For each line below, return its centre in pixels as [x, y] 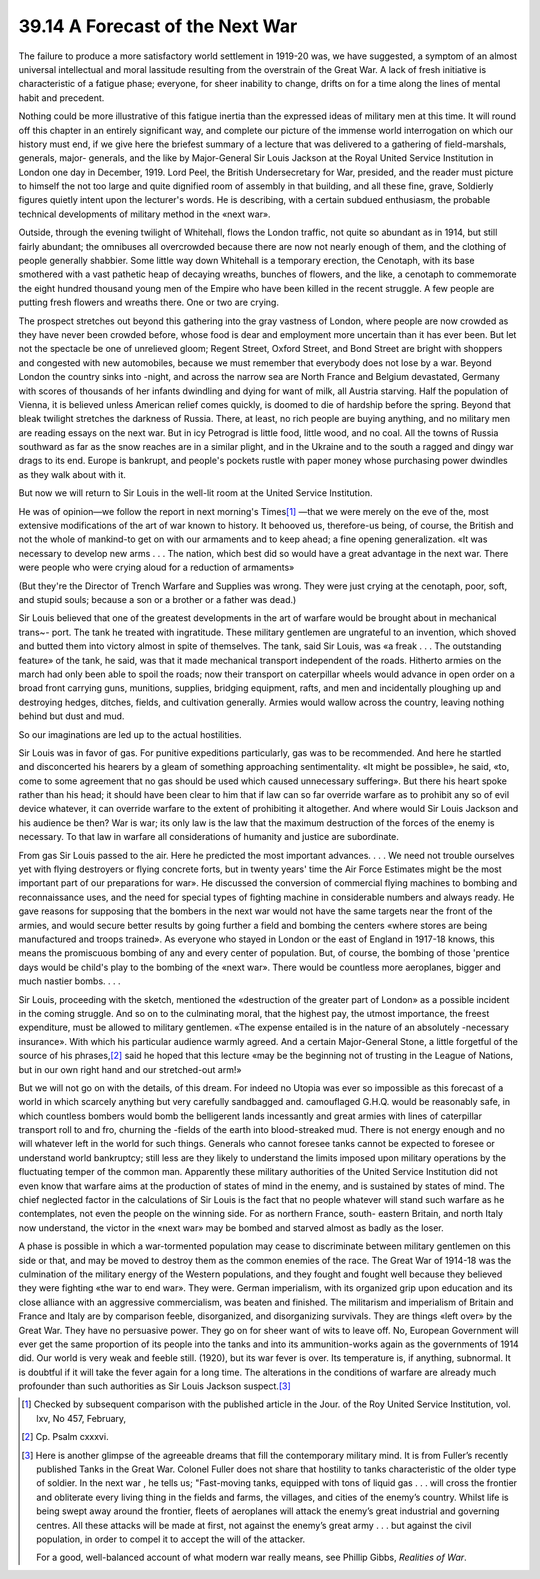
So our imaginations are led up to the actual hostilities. [130, 734]
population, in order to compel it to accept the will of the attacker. [171, 1539]
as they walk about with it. [72, 474]
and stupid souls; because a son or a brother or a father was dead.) [157, 599]
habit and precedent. [61, 97]
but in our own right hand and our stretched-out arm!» [130, 1069]
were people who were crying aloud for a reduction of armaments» [156, 567]
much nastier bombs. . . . [69, 981]
